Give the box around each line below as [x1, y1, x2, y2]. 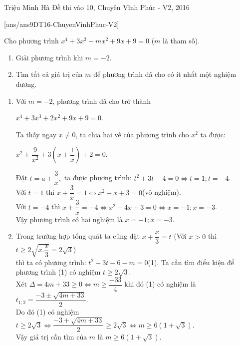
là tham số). [163, 35, 200, 46]
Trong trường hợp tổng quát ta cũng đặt [15, 231, 140, 241]
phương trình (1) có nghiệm [15, 267, 101, 277]
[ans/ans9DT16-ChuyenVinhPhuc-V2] [4, 18, 119, 29]
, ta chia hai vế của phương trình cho [75, 129, 189, 139]
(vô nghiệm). [142, 187, 181, 197]
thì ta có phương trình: [15, 257, 86, 267]
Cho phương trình [4, 35, 59, 46]
